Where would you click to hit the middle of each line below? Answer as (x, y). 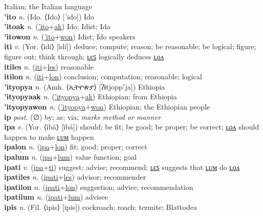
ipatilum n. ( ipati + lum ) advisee (56, 197)
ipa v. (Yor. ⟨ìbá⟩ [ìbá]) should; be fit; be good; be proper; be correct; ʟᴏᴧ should (132, 127)
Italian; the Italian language (48, 6)
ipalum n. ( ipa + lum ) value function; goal (70, 156)
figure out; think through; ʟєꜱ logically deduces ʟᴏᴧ (84, 56)
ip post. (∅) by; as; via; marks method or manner (82, 116)
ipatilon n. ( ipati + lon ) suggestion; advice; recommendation (99, 187)
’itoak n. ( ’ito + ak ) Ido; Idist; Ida (57, 26)
